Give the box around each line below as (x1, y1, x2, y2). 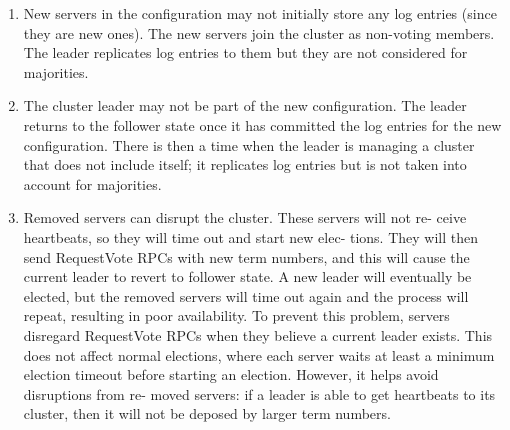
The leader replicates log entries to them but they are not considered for (23, 42, 468, 63)
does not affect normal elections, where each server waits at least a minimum (23, 344, 495, 365)
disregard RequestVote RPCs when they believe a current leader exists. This (23, 324, 493, 345)
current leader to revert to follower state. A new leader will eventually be (23, 266, 472, 287)
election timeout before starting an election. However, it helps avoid (23, 364, 439, 385)
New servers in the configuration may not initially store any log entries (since (23, 3, 497, 23)
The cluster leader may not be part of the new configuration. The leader (23, 95, 467, 116)
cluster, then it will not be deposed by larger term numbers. (23, 403, 391, 424)
